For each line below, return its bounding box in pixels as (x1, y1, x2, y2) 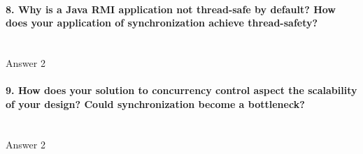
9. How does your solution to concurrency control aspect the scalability (6, 83, 357, 98)
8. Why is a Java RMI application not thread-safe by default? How (6, 1, 336, 16)
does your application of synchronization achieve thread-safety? (6, 15, 318, 30)
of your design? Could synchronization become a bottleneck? (6, 96, 305, 111)
